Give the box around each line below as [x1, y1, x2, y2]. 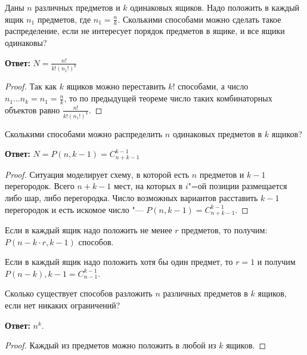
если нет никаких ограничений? [5, 299, 120, 311]
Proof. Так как [5, 80, 57, 92]
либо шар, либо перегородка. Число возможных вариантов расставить [5, 192, 258, 204]
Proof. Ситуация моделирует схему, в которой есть [5, 168, 190, 180]
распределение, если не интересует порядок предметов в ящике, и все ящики [5, 24, 285, 37]
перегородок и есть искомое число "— [5, 203, 144, 215]
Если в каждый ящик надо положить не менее [5, 224, 172, 236]
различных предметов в [163, 287, 248, 300]
